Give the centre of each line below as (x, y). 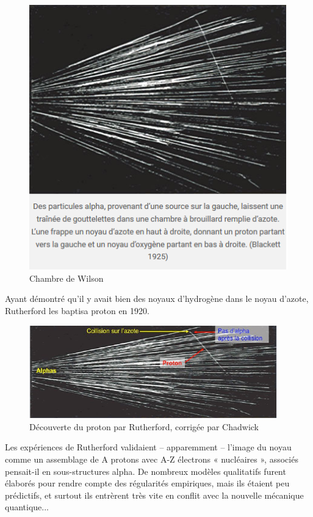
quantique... (27, 507)
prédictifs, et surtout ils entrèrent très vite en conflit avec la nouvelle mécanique (154, 495)
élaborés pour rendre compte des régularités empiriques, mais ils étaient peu (147, 483)
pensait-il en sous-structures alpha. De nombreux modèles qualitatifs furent (146, 471)
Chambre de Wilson (67, 278)
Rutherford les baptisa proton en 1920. (77, 310)
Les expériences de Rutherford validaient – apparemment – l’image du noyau (148, 447)
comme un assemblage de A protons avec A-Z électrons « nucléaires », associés (152, 459)
